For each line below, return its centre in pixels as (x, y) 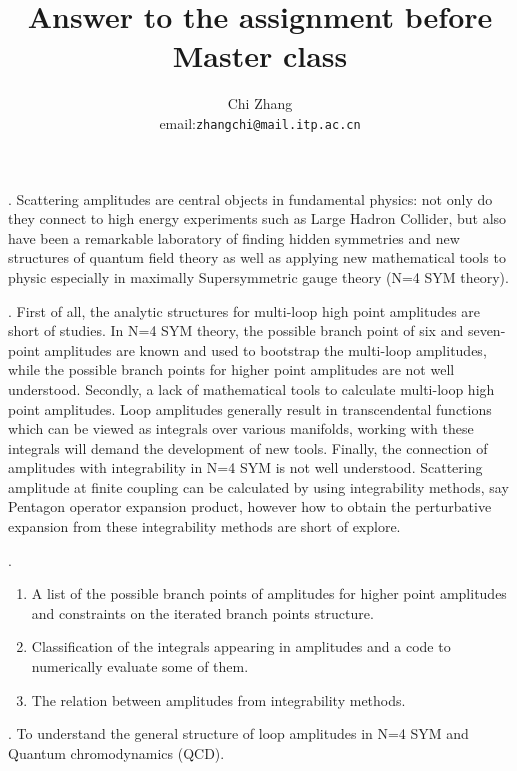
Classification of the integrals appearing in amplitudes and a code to (241, 646)
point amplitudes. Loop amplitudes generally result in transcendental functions (250, 408)
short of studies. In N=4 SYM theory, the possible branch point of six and (236, 330)
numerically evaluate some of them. (140, 666)
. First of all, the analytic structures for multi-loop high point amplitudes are (244, 310)
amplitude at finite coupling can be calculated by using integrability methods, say (258, 486)
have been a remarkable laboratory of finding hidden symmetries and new (234, 237)
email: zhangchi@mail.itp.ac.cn (260, 122)
